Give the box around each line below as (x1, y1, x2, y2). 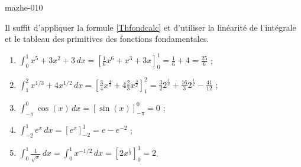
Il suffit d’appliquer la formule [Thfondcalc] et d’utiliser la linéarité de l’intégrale (5, 21, 296, 33)
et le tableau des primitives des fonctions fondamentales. (5, 32, 209, 45)
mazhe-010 (5, 1, 43, 13)
